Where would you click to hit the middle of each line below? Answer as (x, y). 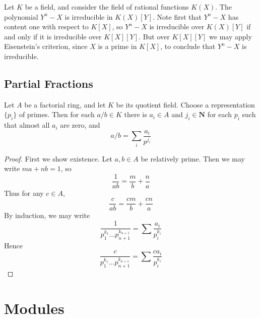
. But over (154, 36)
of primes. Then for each (57, 114)
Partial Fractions (49, 83)
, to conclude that (188, 46)
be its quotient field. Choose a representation (185, 104)
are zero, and (80, 125)
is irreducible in (89, 16)
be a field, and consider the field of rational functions (107, 7)
